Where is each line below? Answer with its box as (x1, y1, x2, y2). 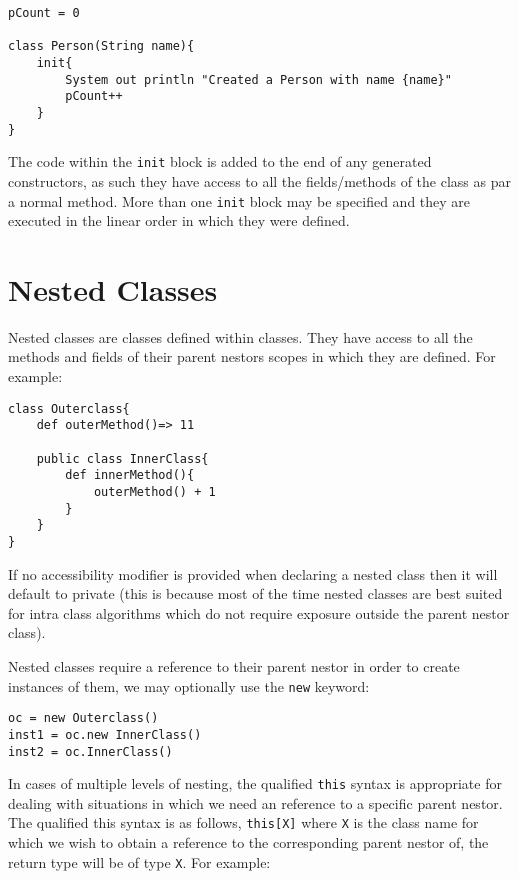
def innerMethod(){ (65, 468, 195, 483)
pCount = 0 (8, 6, 80, 20)
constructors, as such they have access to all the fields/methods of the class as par (8, 170, 511, 191)
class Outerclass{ (8, 401, 130, 416)
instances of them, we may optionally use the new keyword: (8, 675, 370, 696)
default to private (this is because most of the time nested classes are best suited (8, 583, 503, 604)
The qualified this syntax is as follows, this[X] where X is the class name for (8, 812, 479, 833)
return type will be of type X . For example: (8, 851, 271, 872)
